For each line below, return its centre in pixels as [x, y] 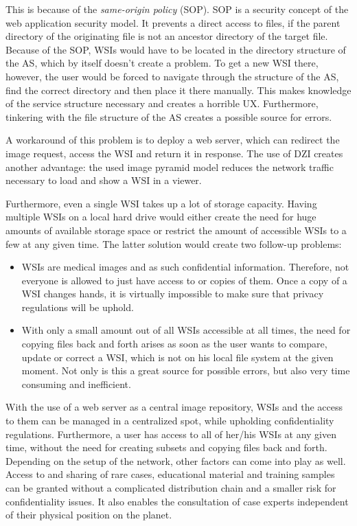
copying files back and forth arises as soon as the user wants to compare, [174, 344]
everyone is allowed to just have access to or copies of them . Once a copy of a [184, 280]
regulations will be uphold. [78, 307]
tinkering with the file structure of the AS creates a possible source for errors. [169, 116]
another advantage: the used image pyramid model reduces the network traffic [170, 167]
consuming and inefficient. [76, 384]
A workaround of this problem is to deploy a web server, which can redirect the [173, 140]
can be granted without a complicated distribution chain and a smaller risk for [171, 488]
